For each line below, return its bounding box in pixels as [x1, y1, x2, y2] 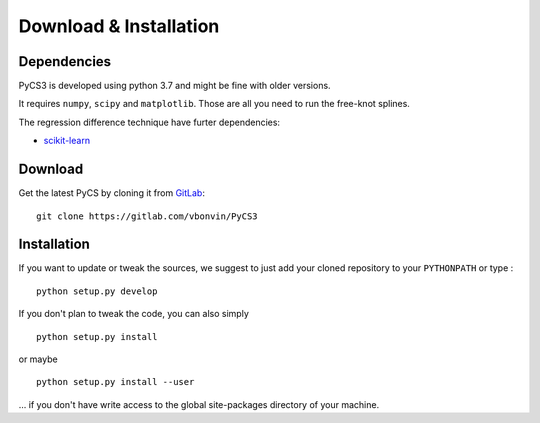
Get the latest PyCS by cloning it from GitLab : [18, 187, 205, 199]
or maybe [18, 353, 59, 365]
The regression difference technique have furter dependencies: [18, 116, 280, 128]
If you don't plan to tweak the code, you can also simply [18, 308, 249, 320]
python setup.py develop [36, 285, 158, 297]
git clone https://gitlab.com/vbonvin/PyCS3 [36, 210, 259, 222]
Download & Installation [18, 15, 220, 37]
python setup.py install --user [36, 376, 195, 388]
